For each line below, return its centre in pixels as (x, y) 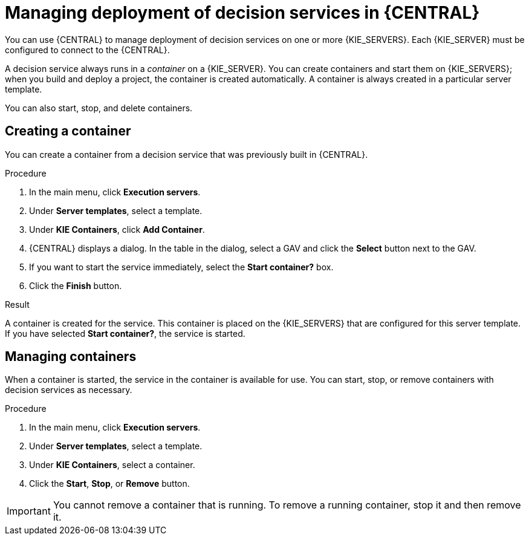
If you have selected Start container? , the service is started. (125, 333)
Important (29, 511)
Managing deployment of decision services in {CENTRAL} (242, 13)
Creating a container (68, 131)
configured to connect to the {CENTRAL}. (87, 50)
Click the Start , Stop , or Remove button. (109, 484)
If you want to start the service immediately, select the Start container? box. (181, 267)
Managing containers (71, 357)
